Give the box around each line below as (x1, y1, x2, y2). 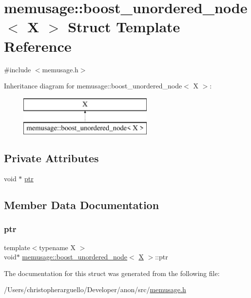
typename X (39, 242, 76, 252)
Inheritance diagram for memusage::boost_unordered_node (4, 81, 182, 91)
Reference (4, 36, 72, 56)
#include (4, 64, 31, 74)
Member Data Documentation (4, 197, 159, 213)
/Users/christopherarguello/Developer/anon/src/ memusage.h (4, 284, 186, 295)
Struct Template (68, 17, 180, 37)
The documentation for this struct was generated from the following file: (4, 268, 220, 278)
